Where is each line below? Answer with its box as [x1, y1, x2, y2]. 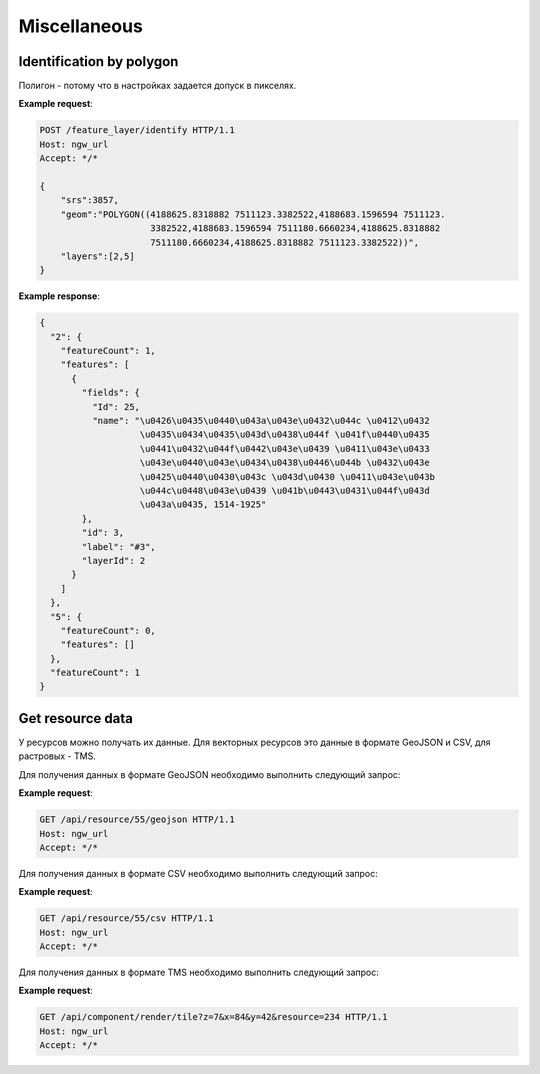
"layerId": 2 [81, 555, 146, 566]
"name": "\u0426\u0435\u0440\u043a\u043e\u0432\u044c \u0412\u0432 [91, 415, 430, 427]
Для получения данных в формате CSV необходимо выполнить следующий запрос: [18, 867, 379, 879]
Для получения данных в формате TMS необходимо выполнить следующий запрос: [18, 966, 380, 979]
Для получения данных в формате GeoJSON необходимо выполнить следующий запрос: [18, 768, 401, 780]
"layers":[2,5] [60, 250, 135, 262]
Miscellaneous [18, 15, 144, 37]
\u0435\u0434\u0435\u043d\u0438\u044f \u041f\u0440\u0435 [139, 429, 430, 440]
